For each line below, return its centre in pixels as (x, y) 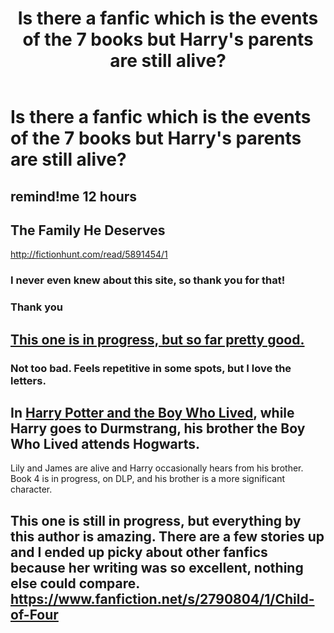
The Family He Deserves (88, 230)
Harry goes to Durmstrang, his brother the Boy (158, 428)
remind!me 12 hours (74, 196)
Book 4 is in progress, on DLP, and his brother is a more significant (148, 479)
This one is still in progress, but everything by (156, 520)
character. (31, 489)
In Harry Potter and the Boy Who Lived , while (152, 412)
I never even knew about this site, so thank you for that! (148, 280)
